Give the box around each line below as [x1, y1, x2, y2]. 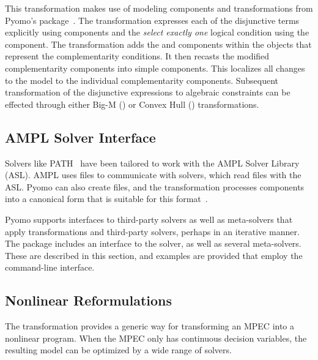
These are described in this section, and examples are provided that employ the [5, 249, 303, 261]
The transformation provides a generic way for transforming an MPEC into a [5, 320, 295, 332]
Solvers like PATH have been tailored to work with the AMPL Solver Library [5, 156, 300, 169]
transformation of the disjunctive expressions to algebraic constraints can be [5, 86, 290, 99]
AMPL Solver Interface [5, 127, 156, 146]
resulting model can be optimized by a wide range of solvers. [5, 343, 232, 356]
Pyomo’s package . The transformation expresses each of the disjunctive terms [5, 13, 300, 26]
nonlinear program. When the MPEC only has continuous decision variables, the [5, 331, 307, 344]
